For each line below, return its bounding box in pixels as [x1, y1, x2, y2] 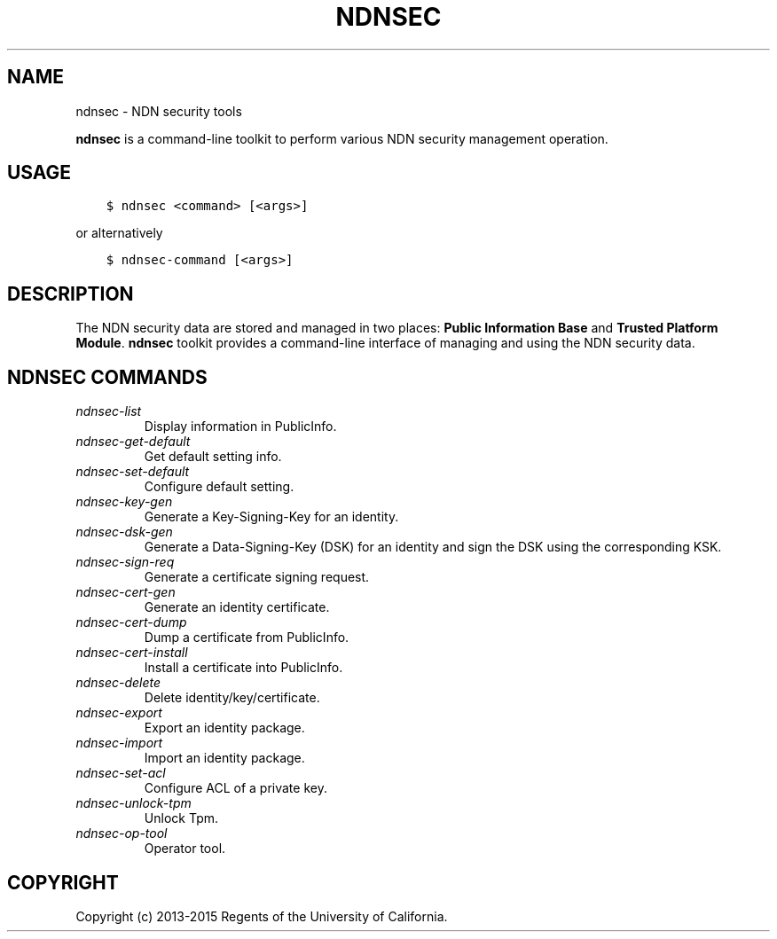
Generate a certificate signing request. [144, 569, 370, 585]
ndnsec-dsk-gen [75, 524, 173, 540]
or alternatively [75, 225, 163, 241]
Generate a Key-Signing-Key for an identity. [144, 509, 399, 525]
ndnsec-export [75, 705, 162, 721]
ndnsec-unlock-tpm [75, 795, 192, 811]
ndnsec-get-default [75, 434, 191, 450]
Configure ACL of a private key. [144, 780, 327, 796]
